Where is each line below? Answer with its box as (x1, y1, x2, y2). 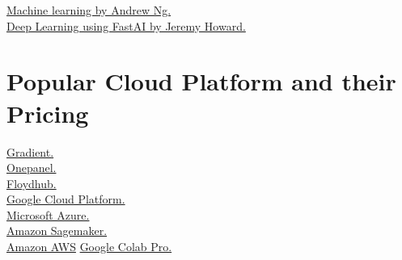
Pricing (6, 96, 89, 129)
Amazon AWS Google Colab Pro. (6, 238, 172, 255)
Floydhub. (6, 174, 57, 191)
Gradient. (6, 143, 54, 160)
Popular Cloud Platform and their (6, 65, 396, 98)
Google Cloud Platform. (6, 191, 125, 208)
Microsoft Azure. (6, 206, 90, 223)
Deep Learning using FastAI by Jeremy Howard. (6, 17, 246, 34)
